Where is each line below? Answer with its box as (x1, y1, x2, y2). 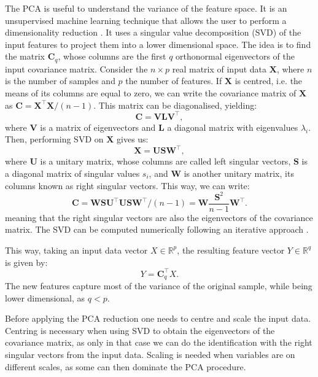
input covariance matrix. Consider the (5, 62, 148, 75)
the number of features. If (125, 74, 222, 87)
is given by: (5, 255, 48, 268)
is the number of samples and (5, 74, 115, 87)
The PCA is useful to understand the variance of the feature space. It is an (5, 2, 287, 14)
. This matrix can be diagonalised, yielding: (93, 98, 257, 111)
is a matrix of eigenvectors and (40, 120, 156, 133)
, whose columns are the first (58, 50, 166, 63)
